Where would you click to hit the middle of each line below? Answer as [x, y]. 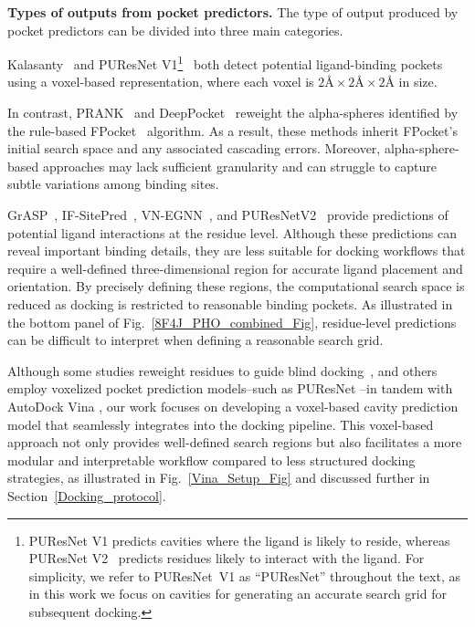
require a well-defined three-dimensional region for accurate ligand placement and [235, 268]
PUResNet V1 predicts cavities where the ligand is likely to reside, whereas [239, 540]
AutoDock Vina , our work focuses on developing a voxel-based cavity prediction [233, 406]
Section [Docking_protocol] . [87, 495]
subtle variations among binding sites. [113, 184]
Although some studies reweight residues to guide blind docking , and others [222, 370]
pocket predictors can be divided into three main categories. [175, 30]
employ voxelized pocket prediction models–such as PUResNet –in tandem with [230, 388]
